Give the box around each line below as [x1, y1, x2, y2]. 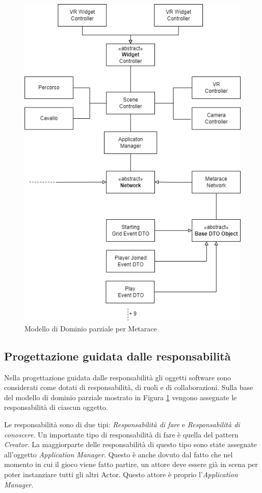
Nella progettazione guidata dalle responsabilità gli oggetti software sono [4, 372, 231, 382]
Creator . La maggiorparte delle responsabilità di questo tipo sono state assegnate [4, 439, 257, 450]
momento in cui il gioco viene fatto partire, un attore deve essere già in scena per [4, 459, 258, 470]
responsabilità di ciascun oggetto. [4, 402, 108, 412]
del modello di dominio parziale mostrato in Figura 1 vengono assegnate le [4, 392, 237, 402]
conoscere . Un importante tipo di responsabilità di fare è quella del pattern [4, 429, 239, 439]
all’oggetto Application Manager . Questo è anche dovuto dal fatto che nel [4, 449, 233, 459]
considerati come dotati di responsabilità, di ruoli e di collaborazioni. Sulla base [4, 382, 253, 393]
